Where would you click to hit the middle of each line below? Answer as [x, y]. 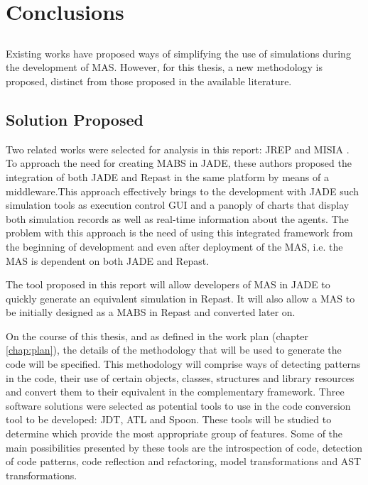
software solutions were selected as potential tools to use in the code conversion [178, 405]
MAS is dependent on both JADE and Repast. [108, 260]
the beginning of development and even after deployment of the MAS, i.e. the [174, 246]
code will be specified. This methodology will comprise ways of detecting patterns [183, 364]
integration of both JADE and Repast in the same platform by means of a [167, 176]
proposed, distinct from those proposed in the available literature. [149, 81]
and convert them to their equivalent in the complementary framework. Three [175, 392]
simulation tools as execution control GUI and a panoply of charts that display [178, 205]
